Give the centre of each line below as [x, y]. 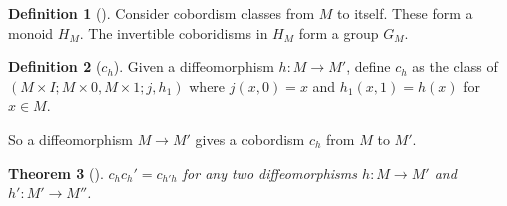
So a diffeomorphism [70, 138]
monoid [31, 32]
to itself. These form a [405, 13]
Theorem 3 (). [56, 172]
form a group [338, 32]
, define [368, 66]
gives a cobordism [250, 138]
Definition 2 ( [55, 66]
